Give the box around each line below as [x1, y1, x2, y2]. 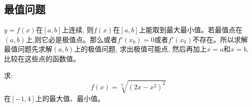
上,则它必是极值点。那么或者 [26, 34, 118, 44]
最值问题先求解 [4, 44, 52, 54]
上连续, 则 [62, 25, 94, 35]
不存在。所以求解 [192, 34, 248, 44]
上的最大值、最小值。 [35, 93, 105, 103]
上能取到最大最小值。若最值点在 [139, 25, 243, 35]
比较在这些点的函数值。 [4, 53, 80, 63]
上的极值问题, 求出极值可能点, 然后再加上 [74, 44, 207, 54]
